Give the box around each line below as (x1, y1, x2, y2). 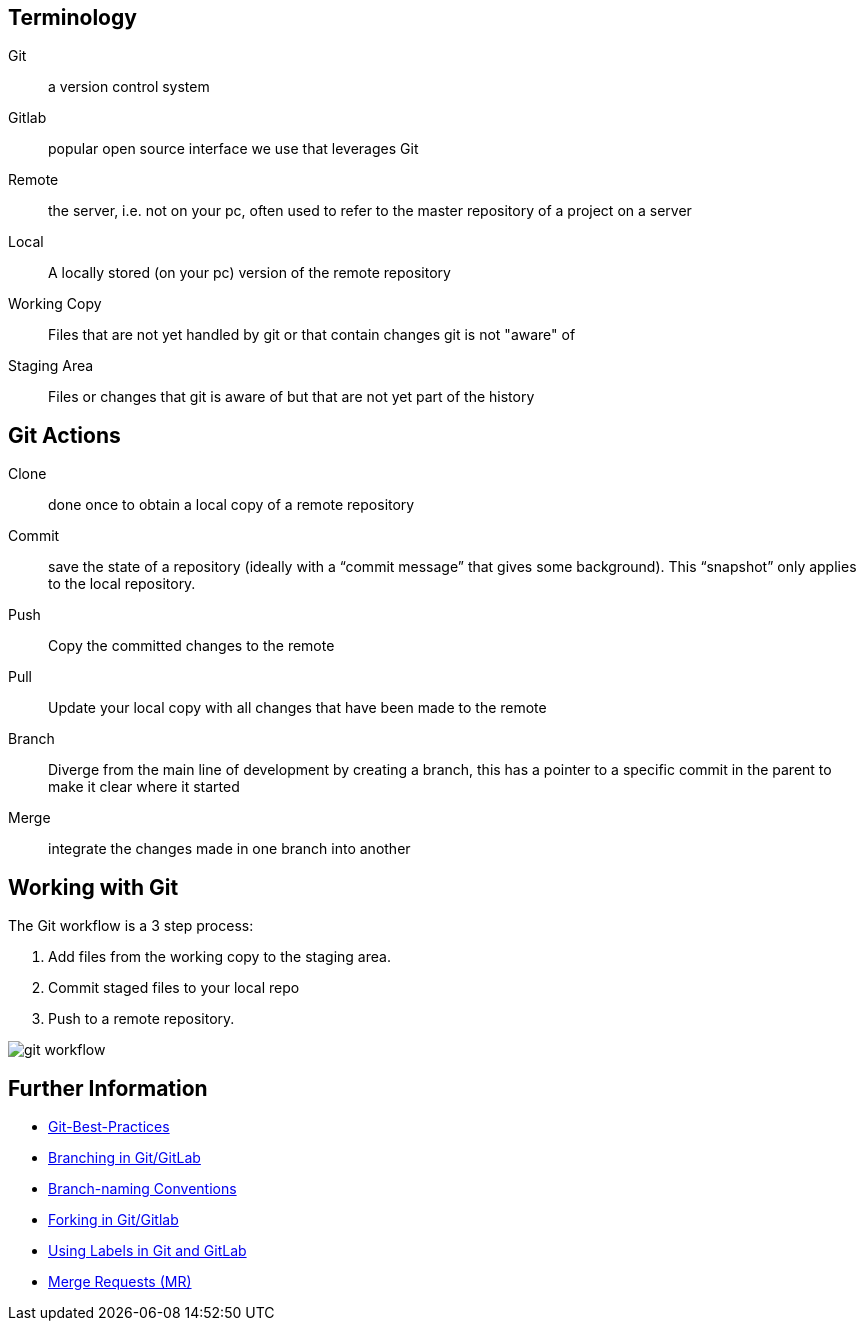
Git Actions (8, 422, 121, 448)
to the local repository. (48, 575, 196, 593)
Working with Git (8, 874, 179, 900)
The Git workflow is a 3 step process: (8, 917, 254, 935)
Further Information (8, 1075, 208, 1101)
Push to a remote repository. (48, 1010, 235, 1028)
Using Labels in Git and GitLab (48, 1241, 247, 1259)
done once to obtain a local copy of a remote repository (48, 496, 415, 514)
